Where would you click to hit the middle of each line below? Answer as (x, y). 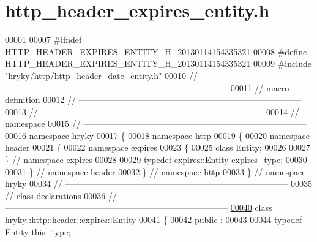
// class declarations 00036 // (61, 195)
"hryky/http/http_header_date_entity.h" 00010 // (101, 75)
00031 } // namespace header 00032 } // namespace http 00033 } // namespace (155, 171)
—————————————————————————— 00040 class (139, 207)
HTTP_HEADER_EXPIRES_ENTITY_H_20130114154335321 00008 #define (156, 51)
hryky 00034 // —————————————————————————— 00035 (159, 183)
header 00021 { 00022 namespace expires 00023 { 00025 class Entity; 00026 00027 (158, 147)
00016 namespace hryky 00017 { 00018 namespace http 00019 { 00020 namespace (158, 135)
